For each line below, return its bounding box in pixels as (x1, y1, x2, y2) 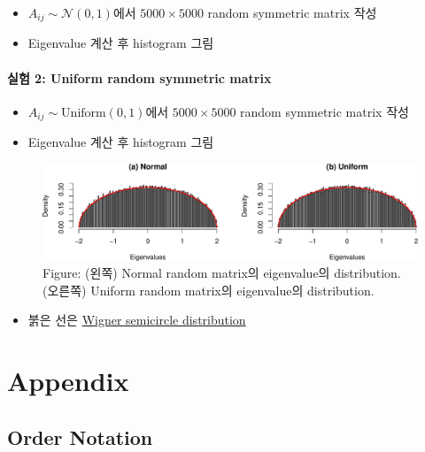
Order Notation (7, 423, 153, 450)
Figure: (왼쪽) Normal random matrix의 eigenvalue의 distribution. (42, 264, 401, 282)
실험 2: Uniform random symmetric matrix (7, 68, 272, 87)
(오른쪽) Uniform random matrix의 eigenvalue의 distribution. (42, 280, 375, 299)
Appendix (7, 363, 129, 399)
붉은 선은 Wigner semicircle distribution (27, 310, 246, 329)
